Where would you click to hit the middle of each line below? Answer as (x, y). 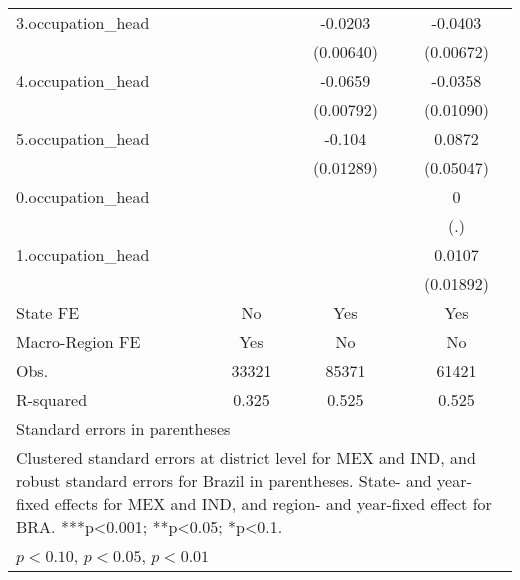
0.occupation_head (83, 196)
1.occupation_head (83, 254)
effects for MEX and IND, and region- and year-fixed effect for (273, 503)
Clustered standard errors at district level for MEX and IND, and (246, 457)
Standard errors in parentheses (123, 428)
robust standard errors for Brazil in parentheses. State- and (224, 480)
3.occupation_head (83, 22)
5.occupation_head (83, 138)
